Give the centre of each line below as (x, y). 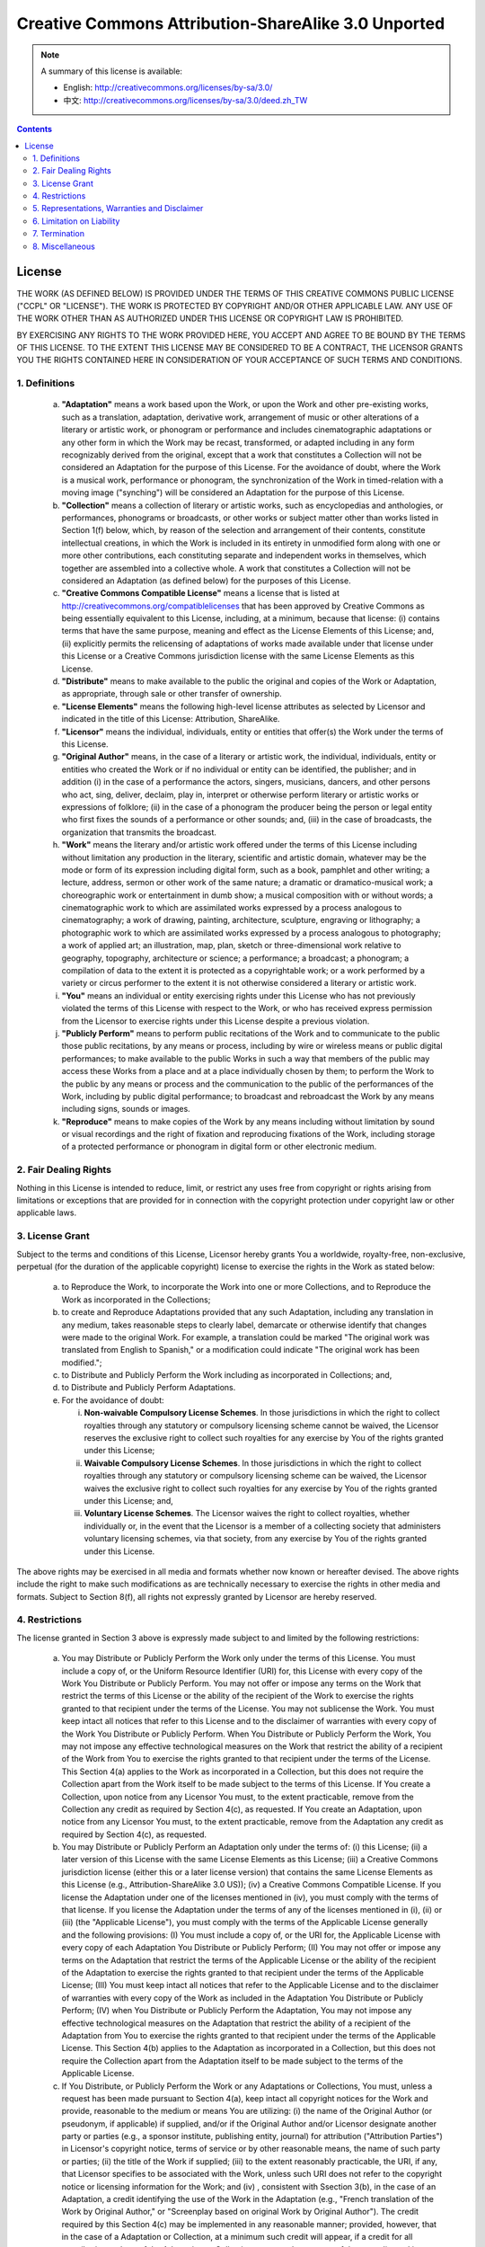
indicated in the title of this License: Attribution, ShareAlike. (171, 719)
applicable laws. (46, 1212)
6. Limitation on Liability (76, 221)
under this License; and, (129, 1500)
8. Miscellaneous (64, 246)
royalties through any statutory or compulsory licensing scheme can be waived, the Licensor (256, 1476)
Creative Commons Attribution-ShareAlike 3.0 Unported (231, 23)
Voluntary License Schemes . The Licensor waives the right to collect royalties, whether (247, 1514)
